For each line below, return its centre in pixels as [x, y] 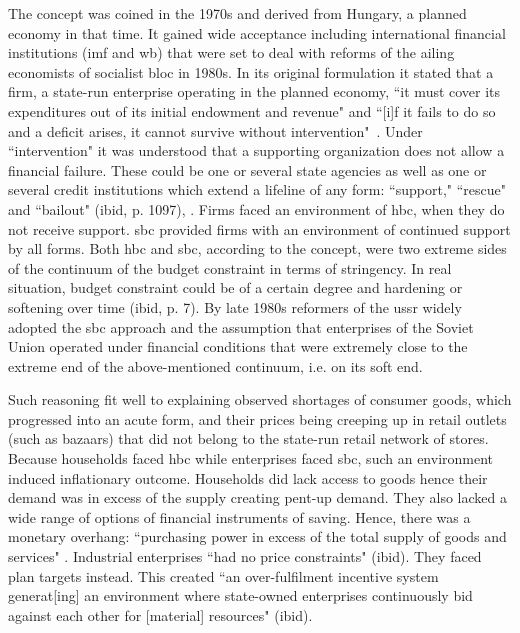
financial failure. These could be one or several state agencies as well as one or [247, 169]
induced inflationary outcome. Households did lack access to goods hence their [248, 477]
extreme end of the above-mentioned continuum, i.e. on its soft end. [215, 365]
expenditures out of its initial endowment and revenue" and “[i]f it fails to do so [252, 110]
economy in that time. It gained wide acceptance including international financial [257, 32]
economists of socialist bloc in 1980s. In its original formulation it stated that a [251, 71]
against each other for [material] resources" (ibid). [160, 614]
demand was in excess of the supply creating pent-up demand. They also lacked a [257, 497]
